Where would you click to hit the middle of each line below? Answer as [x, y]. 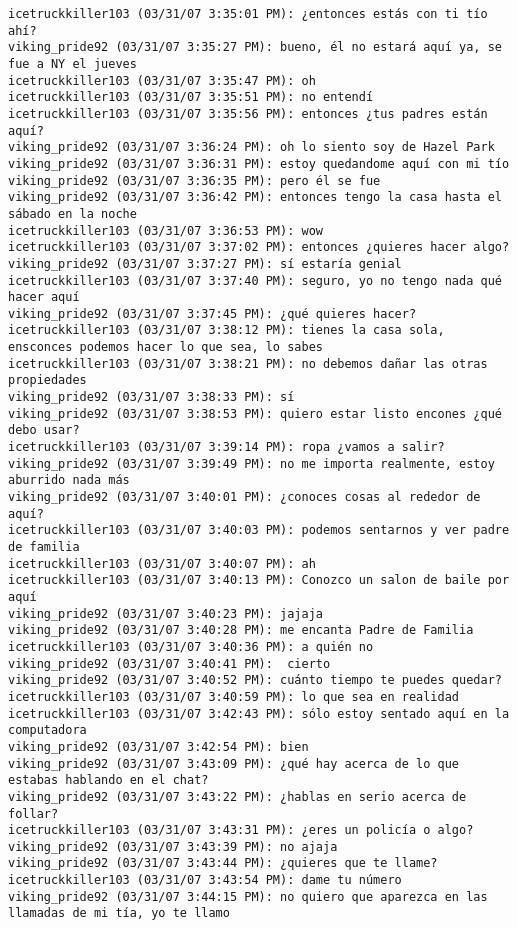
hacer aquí [44, 297]
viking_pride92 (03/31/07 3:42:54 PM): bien [158, 746]
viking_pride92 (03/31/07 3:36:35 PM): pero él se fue [194, 180]
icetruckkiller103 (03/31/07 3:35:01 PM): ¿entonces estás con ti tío [248, 14]
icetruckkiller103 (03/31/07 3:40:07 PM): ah [162, 563]
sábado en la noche [72, 213]
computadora [47, 730]
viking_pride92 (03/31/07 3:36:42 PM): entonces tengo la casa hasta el [255, 197]
